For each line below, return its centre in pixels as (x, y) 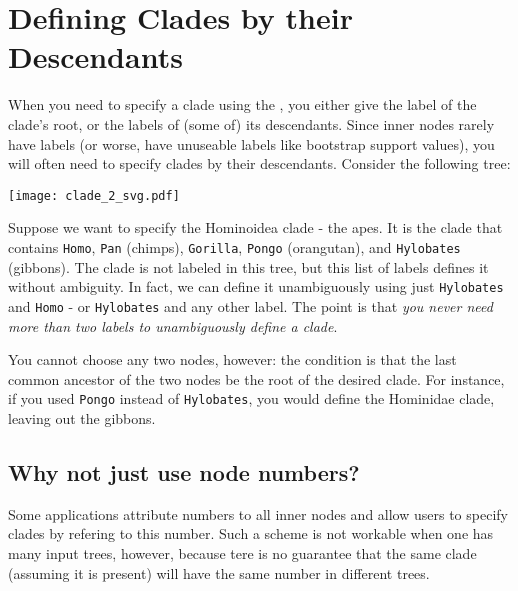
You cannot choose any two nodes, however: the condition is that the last (232, 359)
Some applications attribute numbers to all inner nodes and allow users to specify (258, 513)
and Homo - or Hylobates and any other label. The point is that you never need (250, 305)
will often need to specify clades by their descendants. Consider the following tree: (259, 163)
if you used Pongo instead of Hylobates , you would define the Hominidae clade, (251, 398)
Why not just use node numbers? (184, 471)
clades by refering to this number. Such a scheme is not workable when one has (251, 533)
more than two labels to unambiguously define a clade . (173, 325)
